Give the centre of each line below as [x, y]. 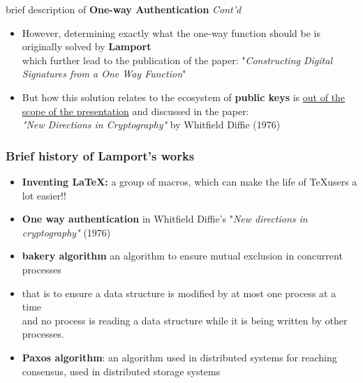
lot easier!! [44, 195]
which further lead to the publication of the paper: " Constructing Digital [177, 60]
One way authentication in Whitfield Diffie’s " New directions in [165, 219]
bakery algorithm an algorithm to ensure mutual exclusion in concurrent [182, 256]
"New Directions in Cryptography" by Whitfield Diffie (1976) [151, 125]
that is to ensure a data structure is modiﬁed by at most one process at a [179, 293]
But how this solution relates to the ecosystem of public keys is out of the [184, 97]
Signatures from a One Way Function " [104, 74]
